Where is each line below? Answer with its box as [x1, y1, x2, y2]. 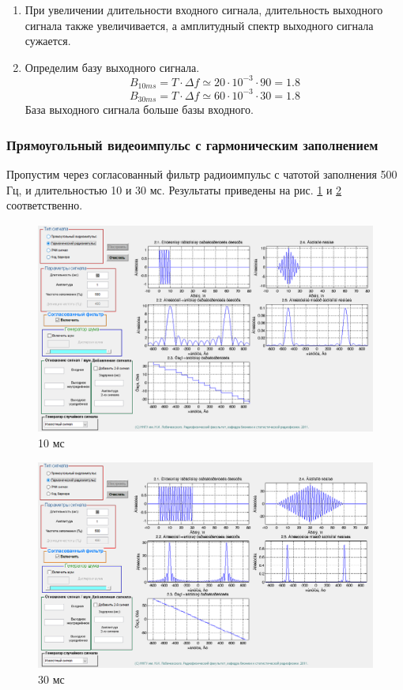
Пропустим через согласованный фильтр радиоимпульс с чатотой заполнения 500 [6, 166, 397, 183]
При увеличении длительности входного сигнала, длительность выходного [24, 2, 383, 17]
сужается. [24, 32, 71, 49]
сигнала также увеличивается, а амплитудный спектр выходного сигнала [24, 17, 374, 33]
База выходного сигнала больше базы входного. [24, 101, 254, 118]
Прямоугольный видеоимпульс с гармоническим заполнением [6, 134, 379, 154]
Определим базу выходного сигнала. [24, 58, 200, 75]
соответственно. [6, 197, 83, 213]
